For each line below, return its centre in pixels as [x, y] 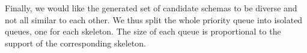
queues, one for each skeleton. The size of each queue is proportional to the [143, 31]
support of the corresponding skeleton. [75, 43]
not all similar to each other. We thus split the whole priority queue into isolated [154, 19]
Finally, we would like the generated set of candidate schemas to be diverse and [151, 8]
